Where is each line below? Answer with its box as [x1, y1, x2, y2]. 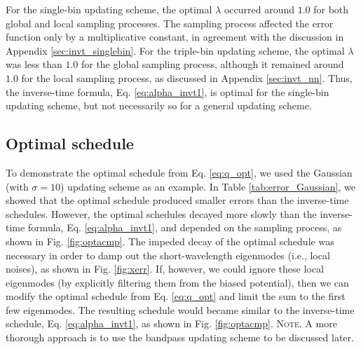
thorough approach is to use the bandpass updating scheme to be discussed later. [6, 330, 354, 345]
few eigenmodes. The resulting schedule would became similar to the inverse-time [6, 302, 355, 317]
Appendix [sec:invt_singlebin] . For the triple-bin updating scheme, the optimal [6, 43, 345, 57]
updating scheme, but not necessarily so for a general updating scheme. [6, 98, 312, 113]
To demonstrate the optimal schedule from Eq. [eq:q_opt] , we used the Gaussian [6, 165, 353, 179]
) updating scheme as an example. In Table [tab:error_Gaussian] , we [60, 179, 355, 193]
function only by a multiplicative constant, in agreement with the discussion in [6, 29, 344, 44]
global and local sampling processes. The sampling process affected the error [6, 15, 334, 30]
